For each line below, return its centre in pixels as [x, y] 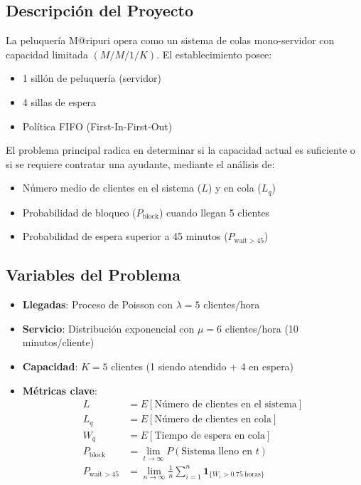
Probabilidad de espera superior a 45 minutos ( [125, 236]
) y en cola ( [235, 188]
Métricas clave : [60, 390]
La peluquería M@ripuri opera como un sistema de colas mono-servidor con [170, 40]
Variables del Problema [93, 275]
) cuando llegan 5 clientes [214, 212]
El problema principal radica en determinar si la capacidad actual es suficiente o [180, 150]
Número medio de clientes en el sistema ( [112, 188]
